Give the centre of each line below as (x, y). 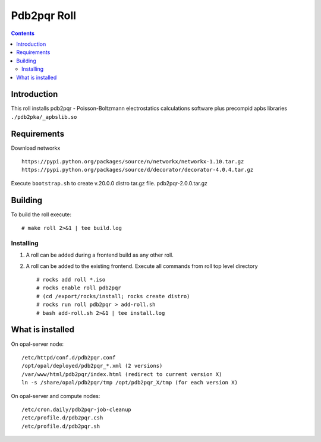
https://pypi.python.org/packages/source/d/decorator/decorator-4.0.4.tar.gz (138, 170)
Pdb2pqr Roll (44, 15)
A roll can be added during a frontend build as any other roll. (100, 255)
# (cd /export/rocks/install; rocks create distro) (113, 296)
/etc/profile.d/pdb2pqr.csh (62, 418)
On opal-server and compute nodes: (56, 396)
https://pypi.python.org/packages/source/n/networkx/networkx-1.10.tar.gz (133, 162)
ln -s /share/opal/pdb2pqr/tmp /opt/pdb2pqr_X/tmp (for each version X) (130, 383)
